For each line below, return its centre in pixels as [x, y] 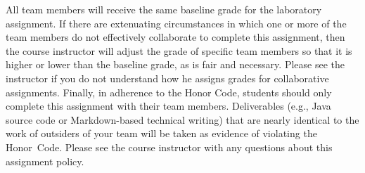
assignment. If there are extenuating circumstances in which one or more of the [176, 23]
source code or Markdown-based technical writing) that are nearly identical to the [182, 119]
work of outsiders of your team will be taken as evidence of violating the [161, 133]
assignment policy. [45, 161]
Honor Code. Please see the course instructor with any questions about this [169, 147]
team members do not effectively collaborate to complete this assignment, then [175, 37]
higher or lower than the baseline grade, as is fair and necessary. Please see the [175, 64]
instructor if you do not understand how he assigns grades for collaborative [167, 78]
